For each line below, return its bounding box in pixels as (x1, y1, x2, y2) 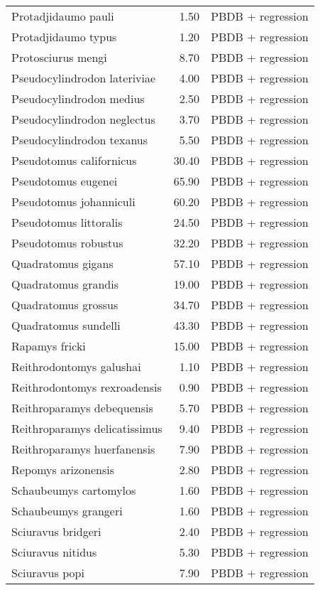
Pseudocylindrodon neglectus (11, 111, 155, 127)
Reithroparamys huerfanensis (11, 441, 155, 457)
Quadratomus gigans (11, 255, 114, 272)
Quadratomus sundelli (11, 317, 121, 333)
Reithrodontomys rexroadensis (11, 379, 162, 395)
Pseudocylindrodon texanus (11, 132, 148, 148)
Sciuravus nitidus (11, 544, 97, 560)
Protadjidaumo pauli (11, 8, 114, 24)
